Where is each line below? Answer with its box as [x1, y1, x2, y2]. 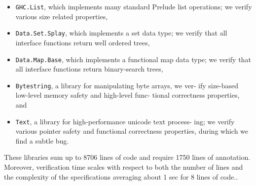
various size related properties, [15, 11, 108, 21]
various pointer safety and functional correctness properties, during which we [15, 126, 249, 136]
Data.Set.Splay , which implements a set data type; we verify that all [15, 28, 227, 38]
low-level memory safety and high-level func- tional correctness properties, [15, 90, 240, 100]
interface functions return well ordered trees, [15, 37, 150, 47]
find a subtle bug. [15, 135, 69, 146]
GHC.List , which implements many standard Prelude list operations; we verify [15, 1, 252, 11]
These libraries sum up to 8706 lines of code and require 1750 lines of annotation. [4, 152, 251, 162]
